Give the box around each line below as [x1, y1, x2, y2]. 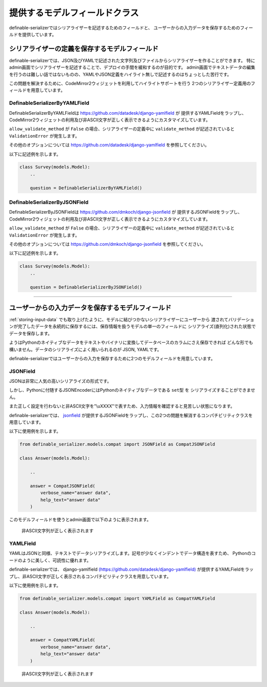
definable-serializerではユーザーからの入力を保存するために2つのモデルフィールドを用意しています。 [9, 355, 216, 361]
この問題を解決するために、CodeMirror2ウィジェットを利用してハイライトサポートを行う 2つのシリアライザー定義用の [9, 81, 251, 87]
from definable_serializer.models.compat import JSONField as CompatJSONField [19, 442, 215, 447]
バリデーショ [228, 317, 255, 322]
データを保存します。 [9, 330, 52, 336]
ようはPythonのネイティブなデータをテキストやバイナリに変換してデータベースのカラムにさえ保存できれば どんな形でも [9, 339, 253, 346]
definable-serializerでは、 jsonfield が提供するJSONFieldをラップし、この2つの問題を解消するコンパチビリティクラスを [9, 412, 253, 418]
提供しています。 [22, 31, 57, 37]
